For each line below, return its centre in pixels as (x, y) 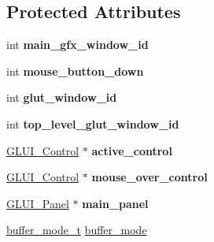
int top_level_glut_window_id (93, 123)
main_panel (115, 203)
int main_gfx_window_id (77, 45)
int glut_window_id (62, 97)
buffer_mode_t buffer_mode (77, 230)
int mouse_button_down (75, 71)
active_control (132, 150)
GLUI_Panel (38, 203)
